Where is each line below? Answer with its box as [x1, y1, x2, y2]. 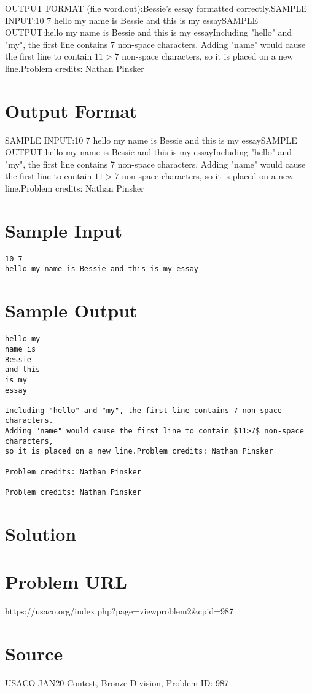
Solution [5, 521, 77, 546]
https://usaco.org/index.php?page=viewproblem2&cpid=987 [5, 605, 234, 618]
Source [5, 641, 63, 665]
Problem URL [5, 569, 127, 594]
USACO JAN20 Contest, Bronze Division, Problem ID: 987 [5, 676, 229, 689]
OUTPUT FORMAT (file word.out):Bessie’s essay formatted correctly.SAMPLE [5, 2, 307, 14]
